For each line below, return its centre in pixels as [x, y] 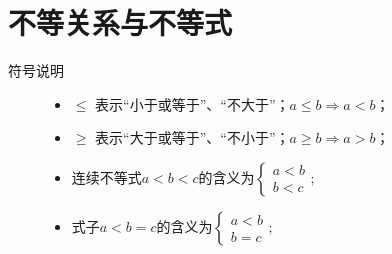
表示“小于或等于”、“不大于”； [192, 103]
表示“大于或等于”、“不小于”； [192, 137]
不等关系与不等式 [120, 22]
